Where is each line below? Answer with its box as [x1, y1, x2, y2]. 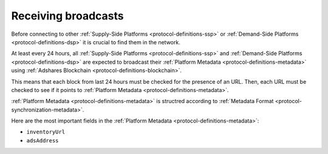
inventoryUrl [26, 129, 66, 136]
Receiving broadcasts [11, 9, 124, 22]
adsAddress [26, 137, 59, 144]
